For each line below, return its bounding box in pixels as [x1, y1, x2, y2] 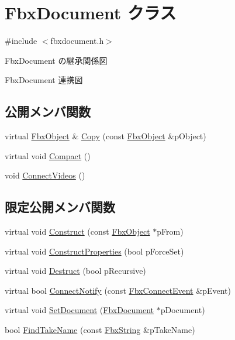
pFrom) [157, 225, 184, 238]
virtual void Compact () [5, 149, 91, 162]
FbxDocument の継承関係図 [5, 54, 108, 66]
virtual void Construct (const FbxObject [5, 225, 150, 238]
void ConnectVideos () [5, 169, 85, 181]
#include [5, 35, 37, 47]
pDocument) [160, 304, 205, 316]
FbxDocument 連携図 [5, 74, 83, 86]
